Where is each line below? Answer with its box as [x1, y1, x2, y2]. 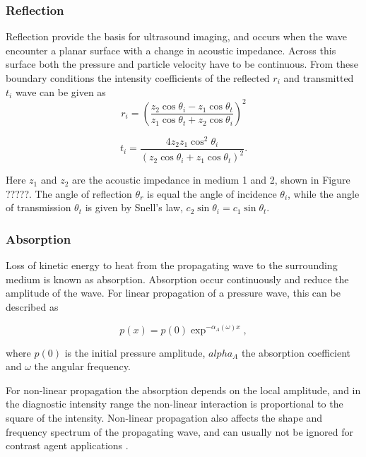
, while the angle [288, 186, 360, 201]
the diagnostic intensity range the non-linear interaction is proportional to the [6, 396, 343, 411]
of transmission [6, 200, 71, 215]
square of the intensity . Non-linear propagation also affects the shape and [6, 410, 323, 425]
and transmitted [283, 71, 354, 85]
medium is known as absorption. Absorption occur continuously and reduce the [6, 271, 349, 286]
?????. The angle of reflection [6, 186, 132, 201]
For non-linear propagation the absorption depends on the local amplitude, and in [6, 382, 361, 397]
